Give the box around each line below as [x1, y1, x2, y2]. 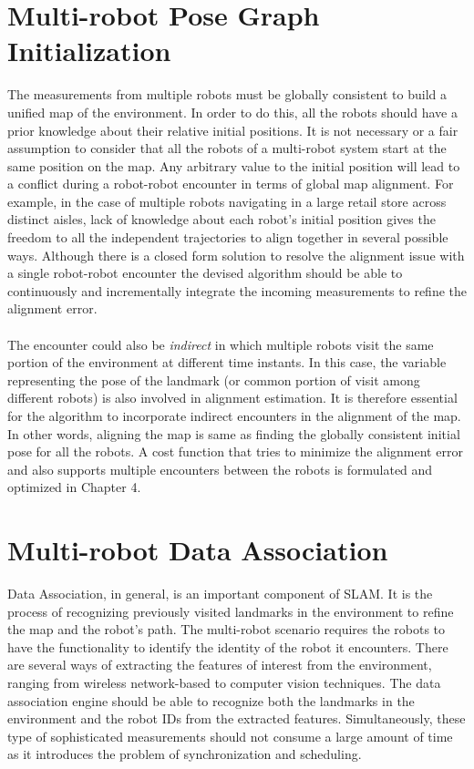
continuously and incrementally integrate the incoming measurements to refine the [7, 281, 467, 300]
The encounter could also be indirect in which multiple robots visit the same [7, 334, 434, 354]
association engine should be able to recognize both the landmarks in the [7, 691, 415, 710]
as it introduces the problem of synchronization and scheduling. [7, 744, 362, 764]
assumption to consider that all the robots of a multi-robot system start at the [7, 138, 447, 158]
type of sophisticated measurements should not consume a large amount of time [7, 726, 453, 745]
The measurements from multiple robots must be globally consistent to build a [7, 85, 448, 104]
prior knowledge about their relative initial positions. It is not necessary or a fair [7, 120, 459, 139]
